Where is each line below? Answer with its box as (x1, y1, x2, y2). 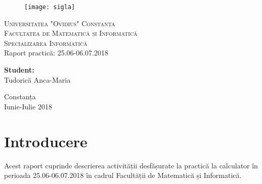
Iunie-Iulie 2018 (4, 101, 52, 111)
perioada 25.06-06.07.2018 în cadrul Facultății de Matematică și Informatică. (4, 170, 242, 180)
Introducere (4, 131, 88, 151)
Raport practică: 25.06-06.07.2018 (4, 47, 109, 58)
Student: (4, 65, 34, 75)
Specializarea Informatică (4, 37, 88, 48)
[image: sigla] (24, 4, 75, 11)
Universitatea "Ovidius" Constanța (4, 18, 115, 28)
